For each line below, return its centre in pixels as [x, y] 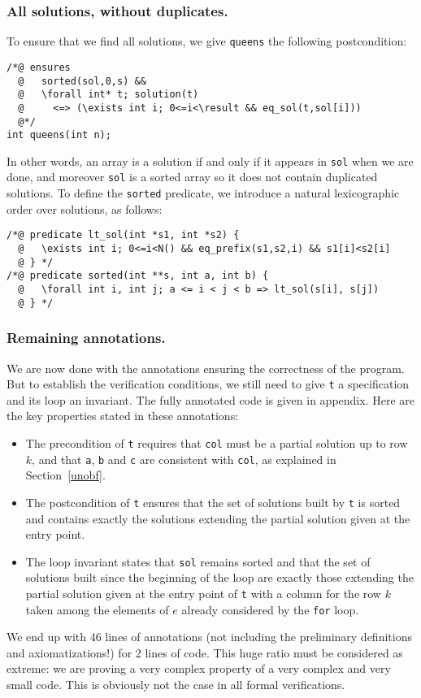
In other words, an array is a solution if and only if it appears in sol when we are [210, 160]
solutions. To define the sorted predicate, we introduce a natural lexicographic [203, 193]
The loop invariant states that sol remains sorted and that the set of [198, 561]
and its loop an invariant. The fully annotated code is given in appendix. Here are [210, 399]
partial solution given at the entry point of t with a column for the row [203, 593]
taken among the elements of [97, 609]
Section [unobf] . [65, 475]
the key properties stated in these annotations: [123, 416]
